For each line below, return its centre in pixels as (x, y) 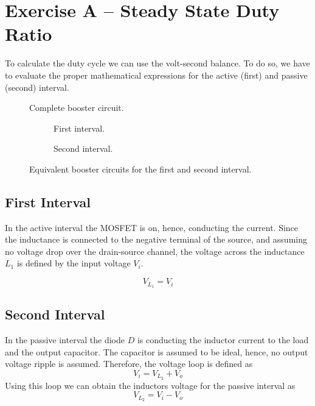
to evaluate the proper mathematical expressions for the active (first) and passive (156, 75)
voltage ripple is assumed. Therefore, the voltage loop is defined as (129, 364)
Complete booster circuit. (77, 108)
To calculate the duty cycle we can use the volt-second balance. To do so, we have (157, 63)
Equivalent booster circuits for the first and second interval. (140, 169)
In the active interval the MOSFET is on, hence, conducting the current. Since (152, 227)
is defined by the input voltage (74, 263)
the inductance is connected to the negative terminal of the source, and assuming (156, 239)
